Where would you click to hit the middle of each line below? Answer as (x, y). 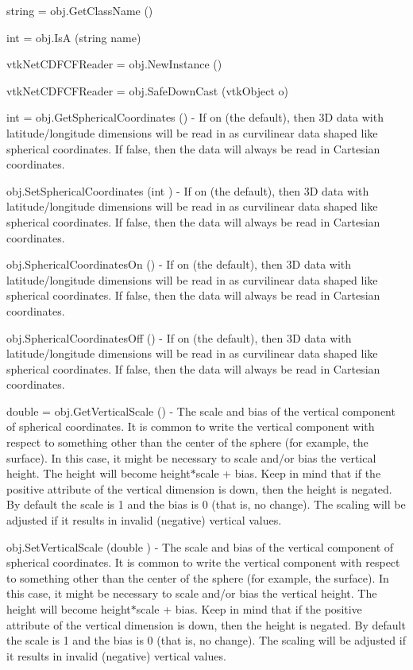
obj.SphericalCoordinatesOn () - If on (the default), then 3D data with (179, 264)
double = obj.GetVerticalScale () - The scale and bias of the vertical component (201, 411)
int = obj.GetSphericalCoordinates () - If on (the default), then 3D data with (195, 117)
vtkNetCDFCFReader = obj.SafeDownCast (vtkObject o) (147, 90)
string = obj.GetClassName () (80, 10)
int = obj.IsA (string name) (74, 37)
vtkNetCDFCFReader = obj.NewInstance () (114, 64)
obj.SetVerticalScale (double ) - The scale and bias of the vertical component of (200, 546)
